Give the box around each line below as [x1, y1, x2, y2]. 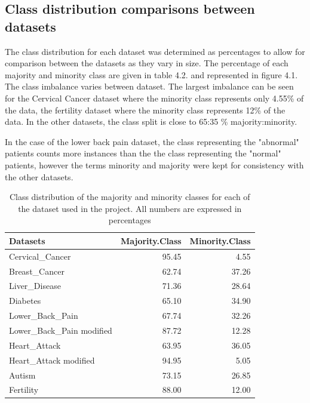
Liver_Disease [9, 279, 61, 292]
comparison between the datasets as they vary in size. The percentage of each [5, 57, 288, 69]
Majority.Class [120, 234, 182, 247]
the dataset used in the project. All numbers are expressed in [18, 202, 242, 214]
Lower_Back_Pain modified [9, 324, 112, 336]
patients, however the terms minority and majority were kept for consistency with [5, 158, 304, 171]
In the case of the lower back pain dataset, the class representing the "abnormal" [5, 135, 299, 147]
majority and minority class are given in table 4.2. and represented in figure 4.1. [5, 68, 298, 81]
